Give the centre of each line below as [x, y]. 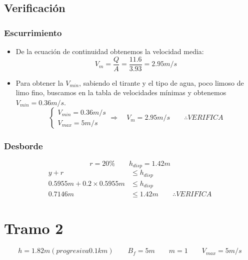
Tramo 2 [34, 228]
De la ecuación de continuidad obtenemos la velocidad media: [110, 51]
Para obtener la [39, 82]
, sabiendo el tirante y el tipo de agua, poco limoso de [161, 82]
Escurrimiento [33, 32]
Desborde [23, 146]
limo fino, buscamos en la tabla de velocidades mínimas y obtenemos [121, 92]
